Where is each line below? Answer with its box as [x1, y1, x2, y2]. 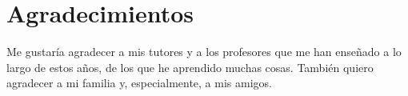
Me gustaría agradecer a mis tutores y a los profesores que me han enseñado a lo [6, 43, 402, 60]
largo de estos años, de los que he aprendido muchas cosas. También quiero [6, 58, 374, 75]
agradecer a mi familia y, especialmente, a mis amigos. [6, 74, 272, 91]
